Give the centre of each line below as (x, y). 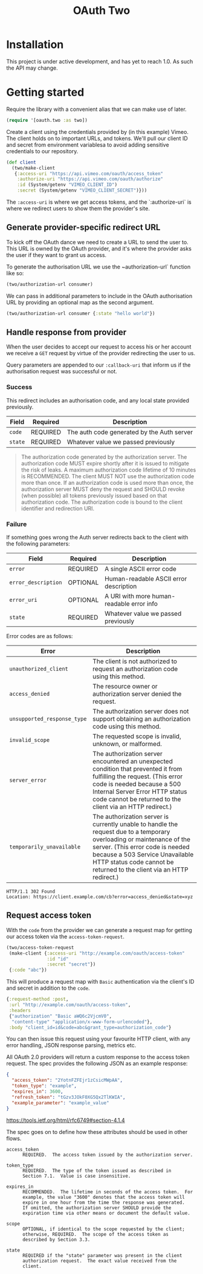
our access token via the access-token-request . (66, 936)
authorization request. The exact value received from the (99, 1261)
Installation (35, 45)
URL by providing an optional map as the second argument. (80, 302)
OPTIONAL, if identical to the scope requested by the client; (104, 1229)
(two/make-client (34, 168)
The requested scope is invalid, (137, 736)
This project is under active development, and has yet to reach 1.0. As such (100, 61)
